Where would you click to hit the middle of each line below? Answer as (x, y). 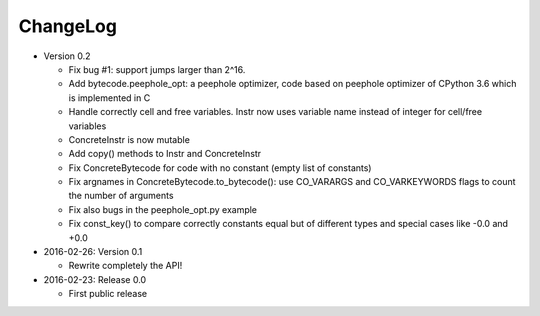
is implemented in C (109, 97)
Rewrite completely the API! (125, 266)
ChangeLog (67, 26)
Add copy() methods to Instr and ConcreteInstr (165, 154)
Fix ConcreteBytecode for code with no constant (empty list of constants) (220, 167)
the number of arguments (121, 196)
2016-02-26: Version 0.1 (93, 252)
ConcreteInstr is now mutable (129, 139)
